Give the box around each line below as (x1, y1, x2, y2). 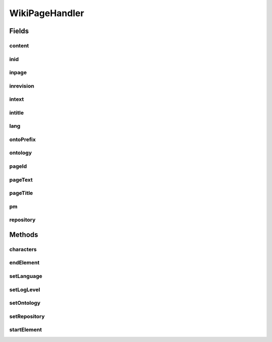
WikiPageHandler (9, 8, 84, 19)
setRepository (9, 313, 45, 320)
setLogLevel (9, 286, 40, 293)
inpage (9, 69, 27, 76)
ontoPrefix (9, 136, 36, 143)
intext (9, 96, 24, 103)
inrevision (9, 82, 35, 89)
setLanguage (9, 272, 42, 280)
